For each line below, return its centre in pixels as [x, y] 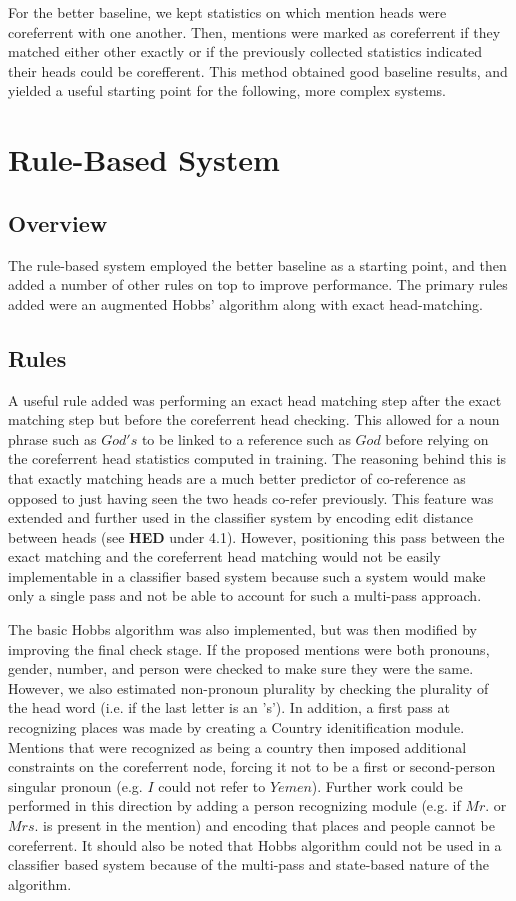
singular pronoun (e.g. [75, 785]
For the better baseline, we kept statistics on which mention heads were [227, 12]
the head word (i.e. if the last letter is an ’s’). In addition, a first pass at [229, 707]
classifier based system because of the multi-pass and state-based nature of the [249, 864]
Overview [58, 222]
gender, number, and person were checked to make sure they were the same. [241, 668]
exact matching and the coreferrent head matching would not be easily [224, 556]
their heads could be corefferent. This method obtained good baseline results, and [258, 70]
